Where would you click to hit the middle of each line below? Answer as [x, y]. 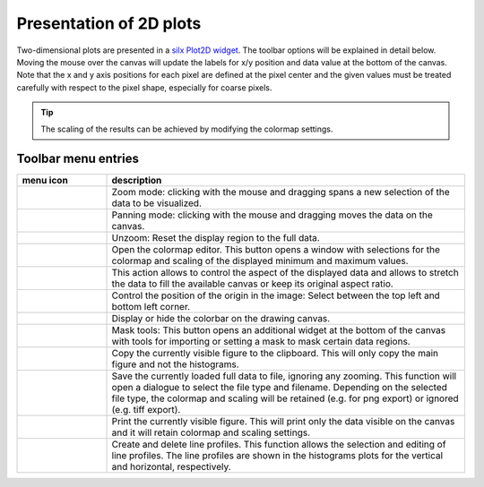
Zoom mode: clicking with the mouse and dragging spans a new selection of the [281, 192]
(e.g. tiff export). [146, 410]
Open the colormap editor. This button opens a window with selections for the [276, 250]
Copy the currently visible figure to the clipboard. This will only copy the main [275, 354]
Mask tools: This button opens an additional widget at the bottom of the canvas [279, 330]
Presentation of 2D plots [109, 23]
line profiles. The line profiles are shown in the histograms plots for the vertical [277, 456]
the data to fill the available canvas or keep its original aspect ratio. [252, 284]
